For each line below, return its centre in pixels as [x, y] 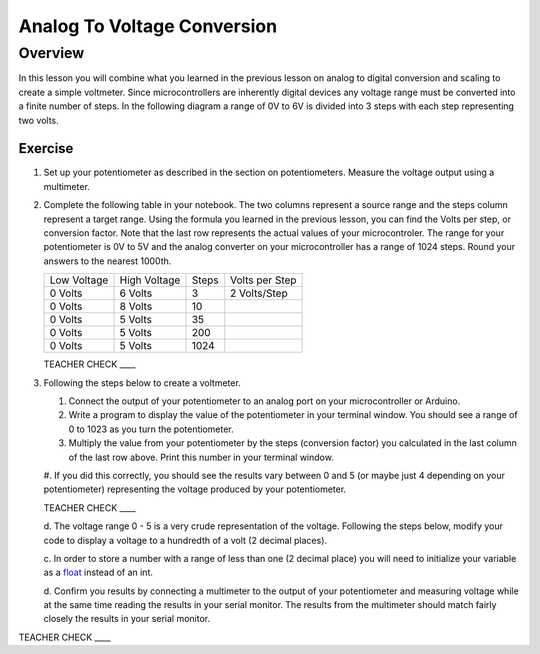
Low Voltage [79, 280]
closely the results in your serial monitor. [126, 619]
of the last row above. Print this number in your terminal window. [201, 457]
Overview [51, 53]
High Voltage [150, 280]
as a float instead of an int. [98, 572]
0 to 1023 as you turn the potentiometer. [151, 429]
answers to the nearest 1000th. [107, 261]
